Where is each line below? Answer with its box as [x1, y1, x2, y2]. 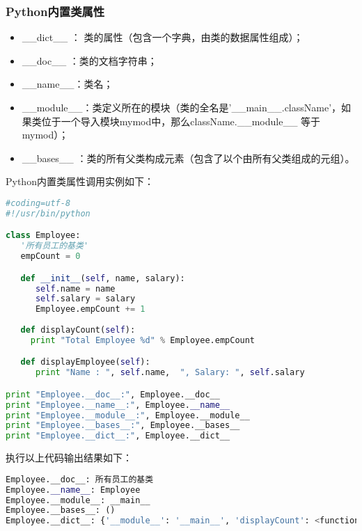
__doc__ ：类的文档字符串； [22, 53, 157, 68]
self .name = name [35, 283, 116, 294]
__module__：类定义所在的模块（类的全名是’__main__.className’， [22, 100, 342, 114]
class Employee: [6, 230, 81, 241]
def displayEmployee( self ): [20, 357, 150, 367]
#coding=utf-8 [6, 198, 71, 208]
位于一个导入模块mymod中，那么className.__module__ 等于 [41, 113, 321, 128]
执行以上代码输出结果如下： [6, 450, 132, 465]
